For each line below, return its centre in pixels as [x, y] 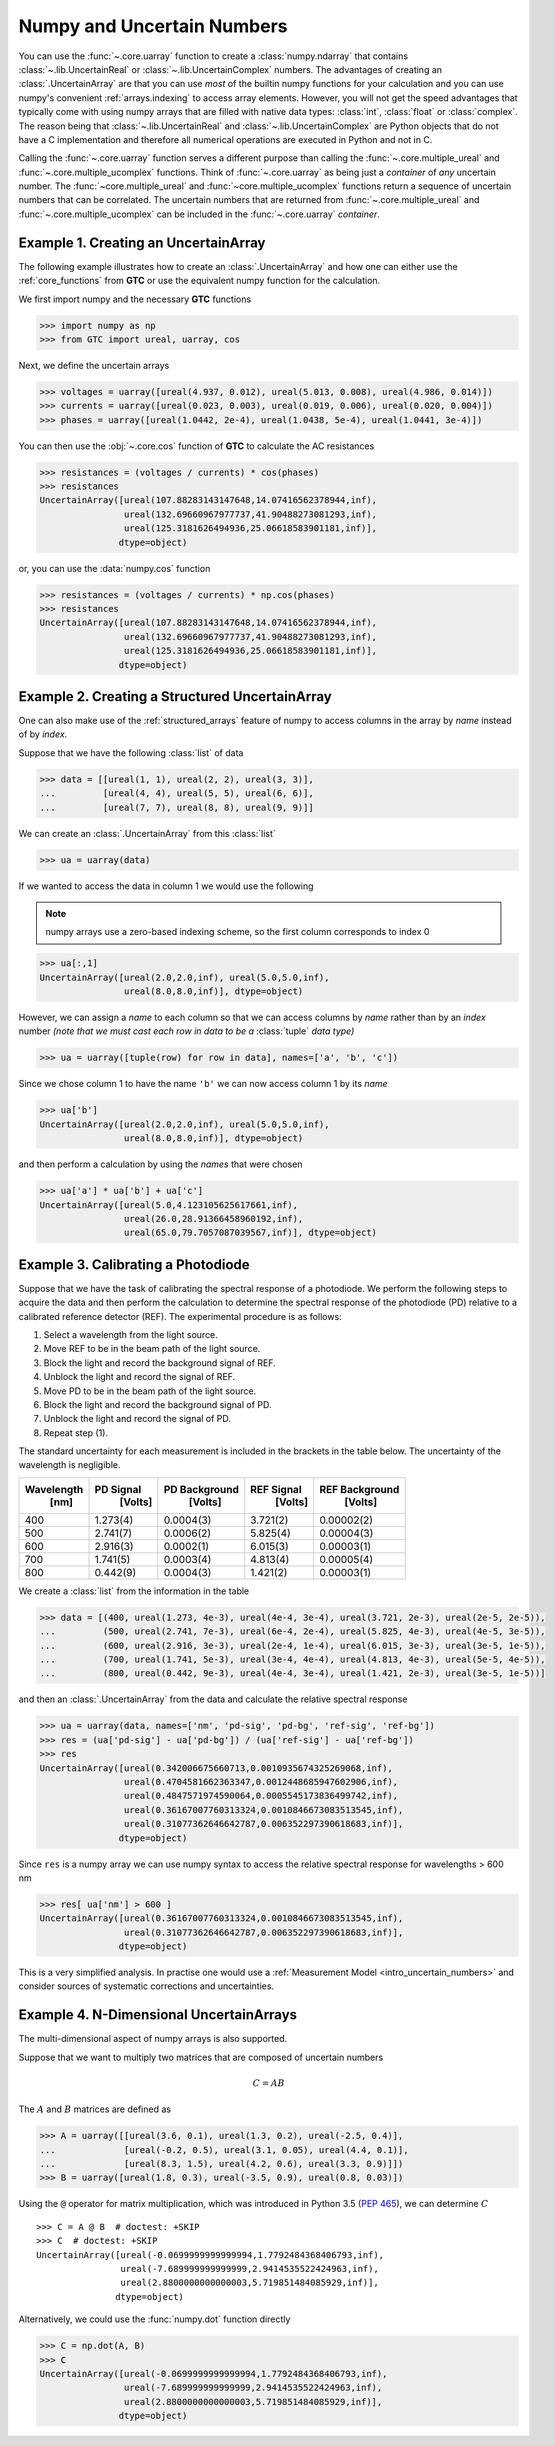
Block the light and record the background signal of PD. [157, 1404]
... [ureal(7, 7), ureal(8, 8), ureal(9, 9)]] [176, 807]
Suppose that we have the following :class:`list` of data [131, 752]
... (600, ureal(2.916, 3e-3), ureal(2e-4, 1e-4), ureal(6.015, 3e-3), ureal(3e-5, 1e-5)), [292, 1645]
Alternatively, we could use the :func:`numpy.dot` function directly [154, 2319]
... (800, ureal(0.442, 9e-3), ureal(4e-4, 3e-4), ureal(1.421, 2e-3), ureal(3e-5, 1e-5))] [292, 1673]
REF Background [359, 1489]
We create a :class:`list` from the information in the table [134, 1591]
